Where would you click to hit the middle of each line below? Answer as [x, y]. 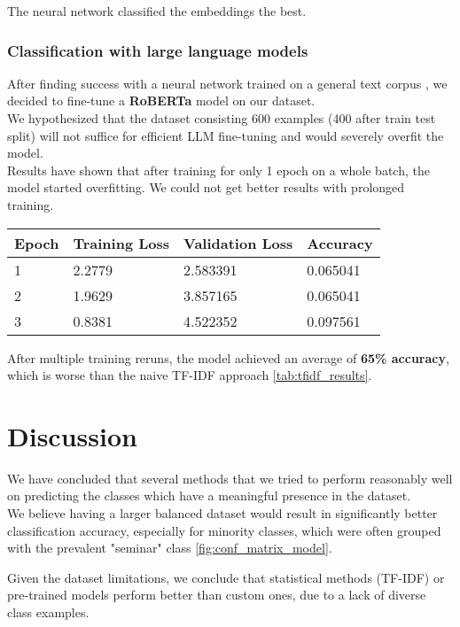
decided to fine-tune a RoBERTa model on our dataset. [161, 101]
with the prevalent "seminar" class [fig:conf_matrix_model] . [170, 548]
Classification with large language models [158, 50]
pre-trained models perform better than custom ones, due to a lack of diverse [217, 595]
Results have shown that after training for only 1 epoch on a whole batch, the [218, 170]
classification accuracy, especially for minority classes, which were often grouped [224, 530]
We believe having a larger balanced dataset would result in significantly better [222, 513]
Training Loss [121, 243]
